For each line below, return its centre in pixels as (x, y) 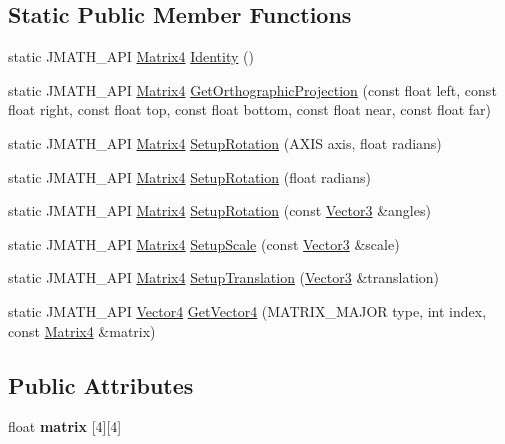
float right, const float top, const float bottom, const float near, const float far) (250, 109)
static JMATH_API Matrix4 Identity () (131, 56)
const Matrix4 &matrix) (82, 330)
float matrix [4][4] (65, 426)
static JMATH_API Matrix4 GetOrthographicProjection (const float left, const (252, 89)
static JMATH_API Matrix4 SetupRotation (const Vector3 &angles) (219, 210)
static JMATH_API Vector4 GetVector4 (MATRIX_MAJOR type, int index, (247, 310)
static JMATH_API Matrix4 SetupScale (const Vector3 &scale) (204, 243)
